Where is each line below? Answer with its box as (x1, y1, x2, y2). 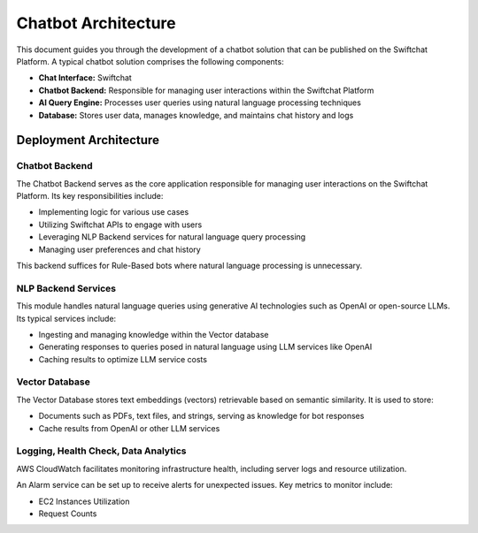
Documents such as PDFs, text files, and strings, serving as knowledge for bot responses (38, 411, 365, 422)
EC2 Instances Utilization (38, 496, 130, 506)
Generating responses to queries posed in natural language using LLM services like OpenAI (38, 341, 373, 353)
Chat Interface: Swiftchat (38, 72, 132, 83)
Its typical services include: (16, 313, 117, 324)
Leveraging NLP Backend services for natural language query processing (38, 232, 306, 242)
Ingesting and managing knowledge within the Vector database (38, 329, 269, 339)
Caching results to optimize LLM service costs (38, 354, 208, 364)
